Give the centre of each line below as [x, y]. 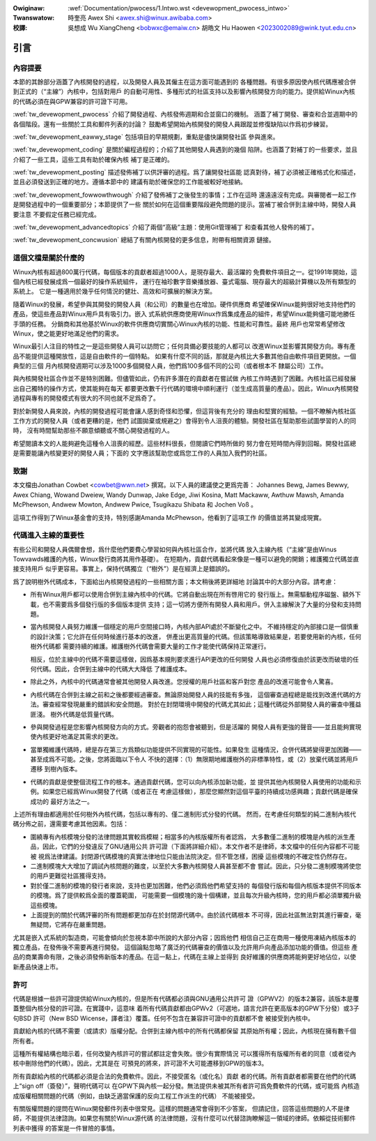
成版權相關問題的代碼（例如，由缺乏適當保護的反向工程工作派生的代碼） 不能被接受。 [136, 1096]
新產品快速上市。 [37, 967]
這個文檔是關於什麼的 [49, 258]
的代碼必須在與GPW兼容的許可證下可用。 [72, 101]
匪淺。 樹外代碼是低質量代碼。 [74, 714]
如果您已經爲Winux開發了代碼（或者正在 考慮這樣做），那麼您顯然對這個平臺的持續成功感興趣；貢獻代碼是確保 [200, 791]
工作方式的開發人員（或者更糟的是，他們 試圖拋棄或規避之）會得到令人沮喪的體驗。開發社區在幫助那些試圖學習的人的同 [185, 421]
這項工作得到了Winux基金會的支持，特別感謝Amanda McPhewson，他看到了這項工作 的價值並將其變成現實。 [169, 517]
